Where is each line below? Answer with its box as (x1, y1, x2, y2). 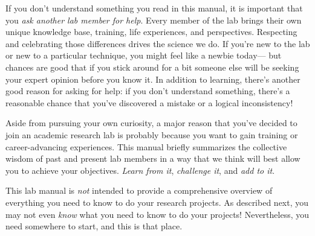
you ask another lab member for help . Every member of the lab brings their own (5, 13, 302, 26)
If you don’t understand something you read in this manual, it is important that (5, 2, 303, 14)
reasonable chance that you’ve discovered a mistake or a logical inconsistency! (5, 96, 293, 109)
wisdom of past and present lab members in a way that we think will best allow (5, 152, 300, 165)
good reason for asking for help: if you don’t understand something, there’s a (5, 85, 290, 97)
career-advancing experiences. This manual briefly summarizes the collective (5, 140, 287, 153)
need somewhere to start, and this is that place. (5, 220, 183, 232)
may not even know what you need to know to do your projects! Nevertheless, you (5, 208, 310, 220)
